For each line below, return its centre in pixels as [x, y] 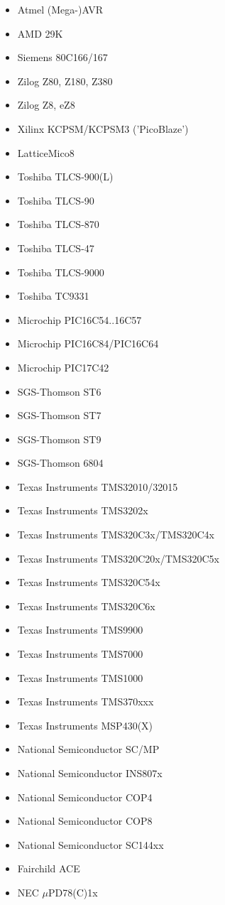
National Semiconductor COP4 [85, 797]
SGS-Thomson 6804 [60, 463]
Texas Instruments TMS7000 [80, 654]
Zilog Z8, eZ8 [46, 105]
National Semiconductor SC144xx [90, 844]
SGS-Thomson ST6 [59, 391]
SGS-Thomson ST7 [59, 415]
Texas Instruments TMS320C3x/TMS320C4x [116, 535]
